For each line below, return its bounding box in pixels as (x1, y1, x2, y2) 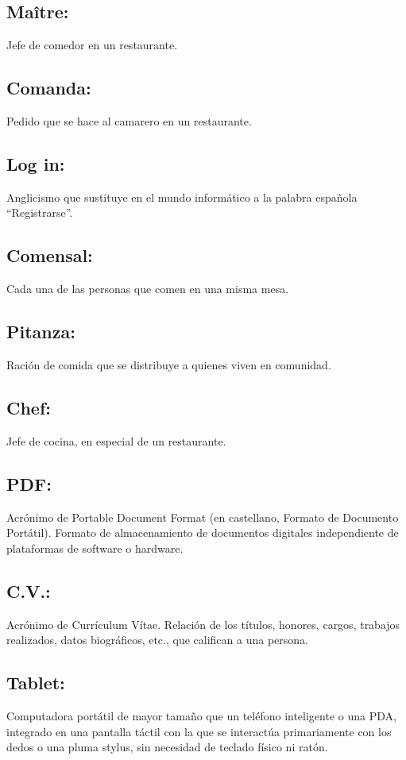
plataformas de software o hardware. (6, 539, 184, 556)
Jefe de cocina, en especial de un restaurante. (6, 432, 226, 449)
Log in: (6, 151, 65, 176)
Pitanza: (6, 319, 75, 344)
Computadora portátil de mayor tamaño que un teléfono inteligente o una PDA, (6, 707, 396, 723)
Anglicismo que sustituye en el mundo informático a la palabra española (6, 188, 358, 205)
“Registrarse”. (6, 204, 73, 221)
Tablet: (6, 670, 65, 695)
